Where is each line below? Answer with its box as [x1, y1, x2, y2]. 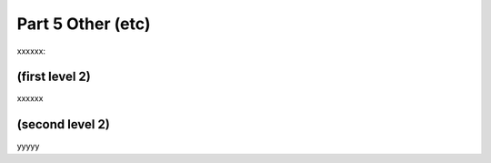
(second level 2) [16, 117, 111, 132]
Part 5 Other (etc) [16, 14, 151, 34]
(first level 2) [16, 69, 91, 85]
